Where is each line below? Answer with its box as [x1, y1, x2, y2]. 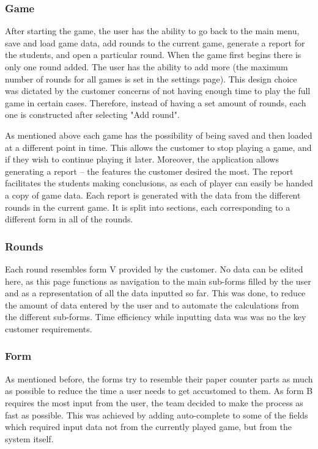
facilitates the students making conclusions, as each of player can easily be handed [5, 177, 313, 189]
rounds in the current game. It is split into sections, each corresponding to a [5, 200, 290, 213]
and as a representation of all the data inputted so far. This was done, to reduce [5, 287, 306, 299]
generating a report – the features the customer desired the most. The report [5, 164, 294, 177]
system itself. [5, 432, 54, 445]
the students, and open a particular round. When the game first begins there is [5, 48, 301, 61]
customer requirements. [5, 322, 92, 335]
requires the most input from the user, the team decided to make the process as [5, 396, 303, 409]
